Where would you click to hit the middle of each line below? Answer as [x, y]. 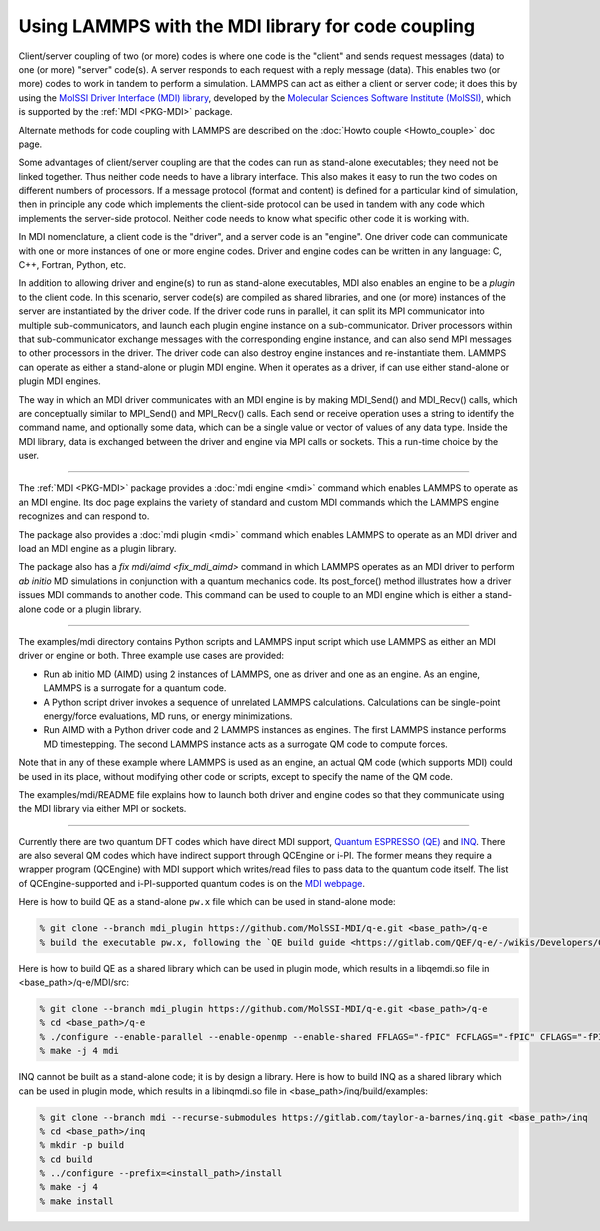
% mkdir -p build [82, 1145]
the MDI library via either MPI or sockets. [102, 809]
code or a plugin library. [92, 609]
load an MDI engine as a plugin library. [97, 549]
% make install [76, 1201]
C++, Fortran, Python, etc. [72, 265]
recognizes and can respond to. [84, 516]
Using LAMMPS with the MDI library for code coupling [246, 26]
